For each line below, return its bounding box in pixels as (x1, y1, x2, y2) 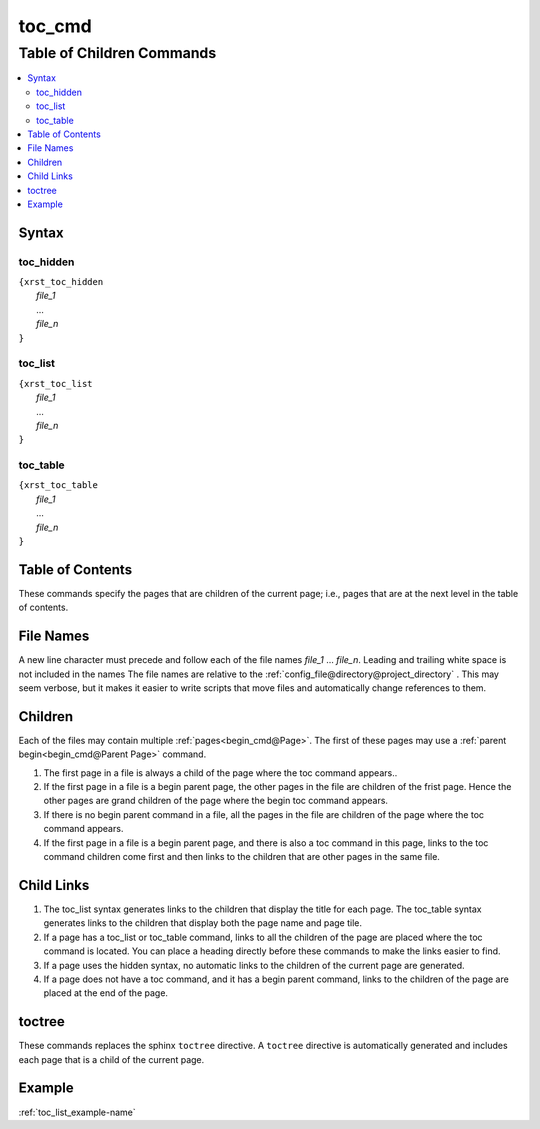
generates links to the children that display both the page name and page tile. (43, 917, 363, 929)
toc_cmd (18, 15, 92, 37)
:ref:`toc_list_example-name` (18, 1106, 137, 1118)
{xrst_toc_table (18, 480, 99, 491)
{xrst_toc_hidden (18, 276, 104, 288)
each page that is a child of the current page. (18, 1053, 205, 1065)
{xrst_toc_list (18, 378, 94, 389)
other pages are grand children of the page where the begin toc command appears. (43, 795, 389, 807)
